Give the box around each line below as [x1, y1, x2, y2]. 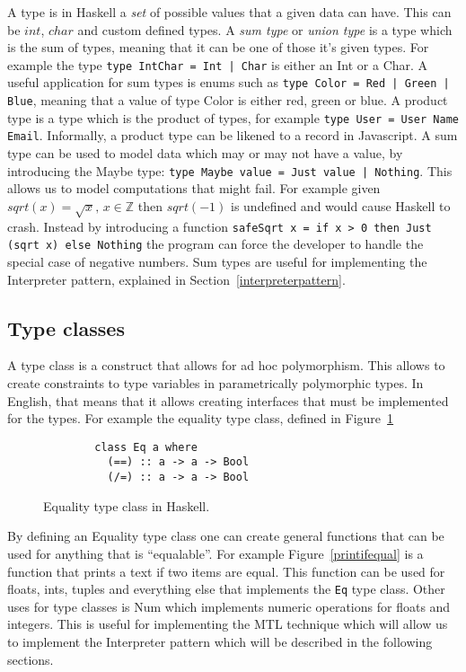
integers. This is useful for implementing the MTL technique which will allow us [7, 615, 448, 633]
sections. [7, 650, 54, 668]
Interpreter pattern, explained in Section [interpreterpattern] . [7, 270, 346, 288]
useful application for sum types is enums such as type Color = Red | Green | [7, 73, 450, 92]
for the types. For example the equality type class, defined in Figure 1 [7, 409, 394, 428]
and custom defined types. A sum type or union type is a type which [77, 20, 453, 39]
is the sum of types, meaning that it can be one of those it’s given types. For [7, 38, 429, 57]
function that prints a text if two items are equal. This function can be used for [7, 561, 445, 580]
